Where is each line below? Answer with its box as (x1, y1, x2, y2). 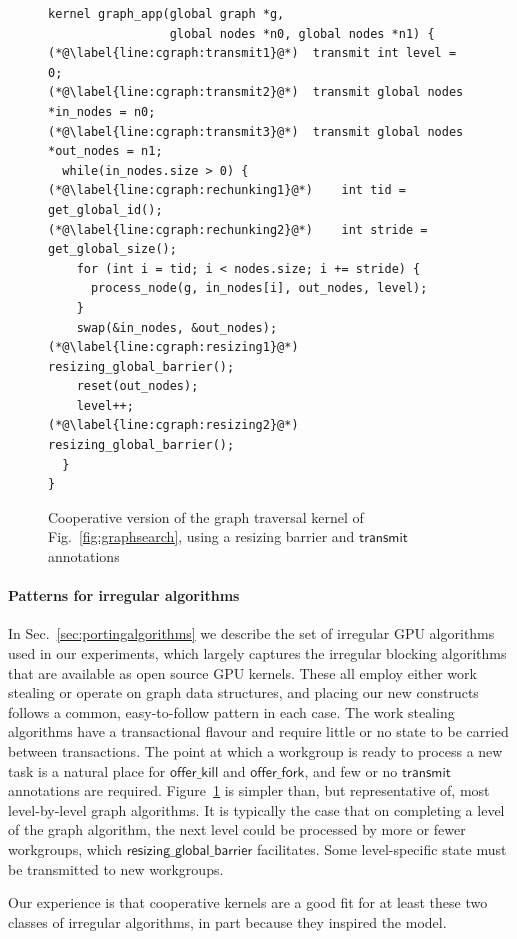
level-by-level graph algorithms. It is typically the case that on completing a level (8, 799, 505, 820)
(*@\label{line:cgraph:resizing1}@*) (48, 340, 299, 355)
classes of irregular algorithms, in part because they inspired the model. (8, 911, 447, 932)
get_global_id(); (48, 202, 163, 217)
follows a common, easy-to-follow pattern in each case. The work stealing (8, 701, 455, 722)
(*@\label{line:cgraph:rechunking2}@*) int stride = (48, 222, 428, 237)
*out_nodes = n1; (48, 144, 163, 159)
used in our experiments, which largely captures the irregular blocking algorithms (8, 643, 507, 664)
